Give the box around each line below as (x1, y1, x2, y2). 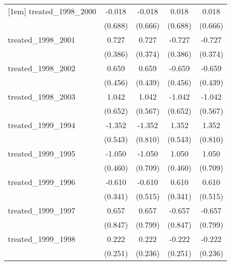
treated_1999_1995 (8, 148, 75, 159)
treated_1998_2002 (8, 62, 75, 74)
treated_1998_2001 (8, 34, 75, 45)
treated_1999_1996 (8, 176, 75, 187)
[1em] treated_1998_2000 (8, 5, 96, 17)
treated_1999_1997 (8, 205, 75, 216)
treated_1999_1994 (8, 119, 75, 131)
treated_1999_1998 (8, 233, 75, 244)
